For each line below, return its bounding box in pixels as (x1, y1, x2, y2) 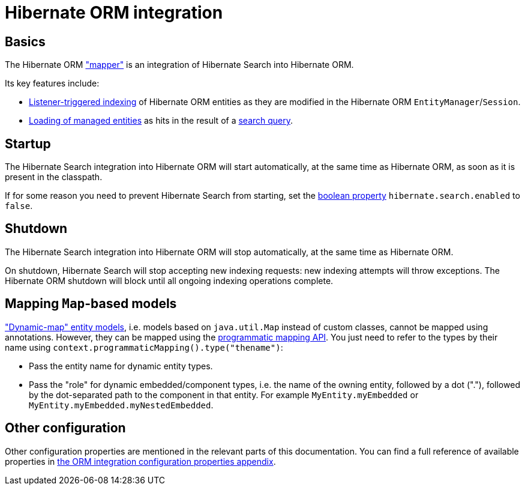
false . (5, 201, 33, 211)
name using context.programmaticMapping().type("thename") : (5, 342, 283, 352)
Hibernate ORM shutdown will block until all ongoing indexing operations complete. (5, 275, 334, 286)
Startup (5, 136, 51, 151)
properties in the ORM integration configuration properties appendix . (5, 456, 276, 467)
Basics (5, 34, 46, 49)
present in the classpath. (5, 172, 103, 183)
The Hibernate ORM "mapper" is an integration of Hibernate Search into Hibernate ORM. (5, 59, 354, 70)
